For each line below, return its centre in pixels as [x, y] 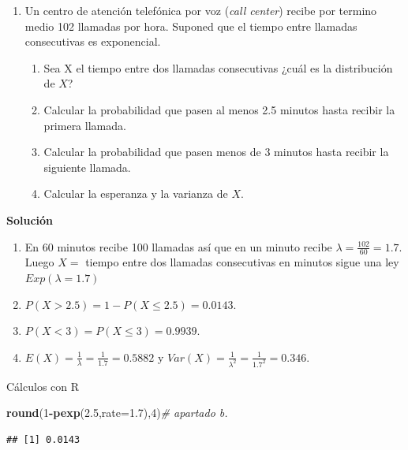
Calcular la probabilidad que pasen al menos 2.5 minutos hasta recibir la [219, 109]
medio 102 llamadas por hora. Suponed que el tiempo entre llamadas [191, 26]
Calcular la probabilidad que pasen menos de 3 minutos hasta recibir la [216, 152]
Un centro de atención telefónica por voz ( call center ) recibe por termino [201, 10]
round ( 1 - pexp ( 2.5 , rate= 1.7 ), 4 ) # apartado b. [117, 413]
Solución [30, 219]
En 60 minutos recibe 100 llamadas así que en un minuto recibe [178, 246]
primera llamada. [85, 125]
